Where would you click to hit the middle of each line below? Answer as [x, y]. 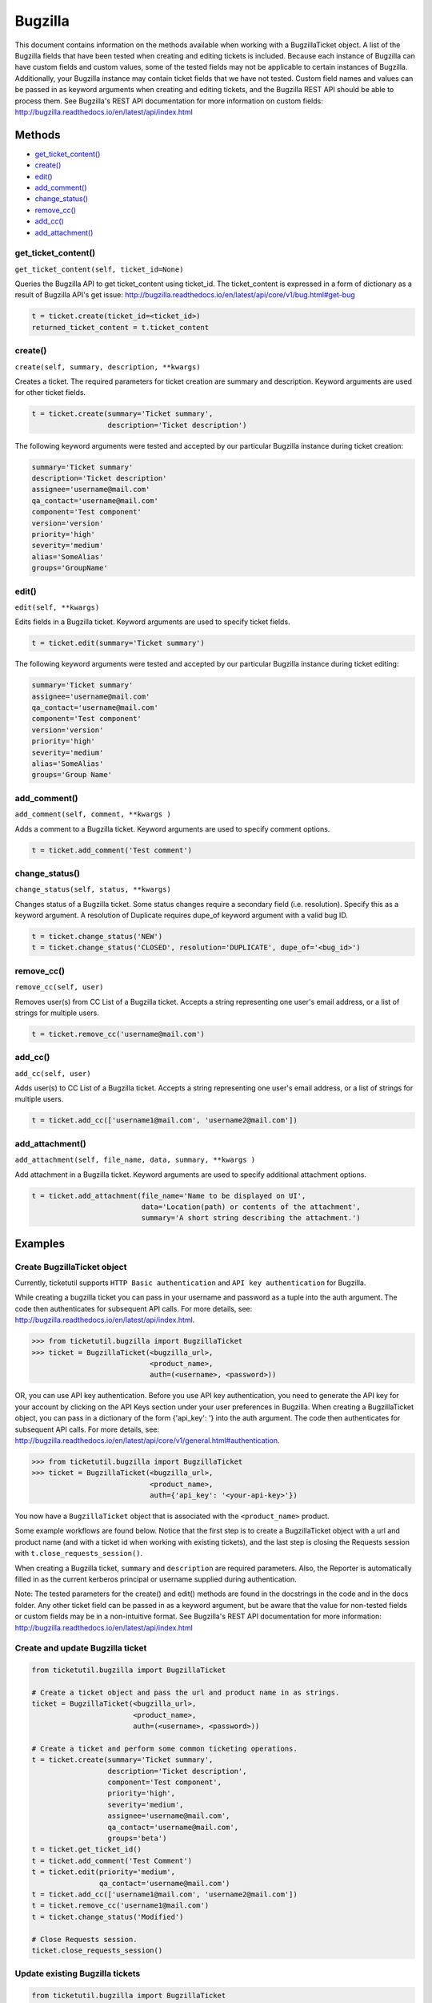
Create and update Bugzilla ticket [81, 1648]
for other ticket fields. [50, 393]
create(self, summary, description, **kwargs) [108, 367]
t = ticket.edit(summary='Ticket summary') [118, 643]
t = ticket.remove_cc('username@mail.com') [118, 1034]
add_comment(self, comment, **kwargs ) [93, 814]
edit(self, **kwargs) [57, 607]
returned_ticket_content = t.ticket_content [120, 327]
